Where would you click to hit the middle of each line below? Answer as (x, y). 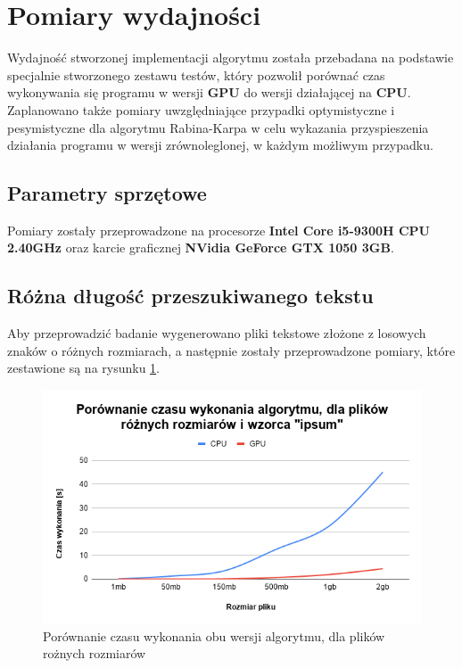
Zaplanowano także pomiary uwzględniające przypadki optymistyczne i (201, 109)
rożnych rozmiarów (95, 653)
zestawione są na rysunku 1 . (83, 368)
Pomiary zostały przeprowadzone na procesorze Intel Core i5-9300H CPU (219, 230)
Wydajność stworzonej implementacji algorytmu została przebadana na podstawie (231, 58)
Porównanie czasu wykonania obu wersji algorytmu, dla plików (214, 635)
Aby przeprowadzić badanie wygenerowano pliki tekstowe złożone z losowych (217, 333)
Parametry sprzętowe (107, 193)
